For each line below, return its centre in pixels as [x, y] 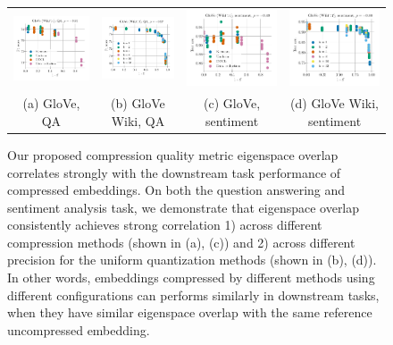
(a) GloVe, [51, 103]
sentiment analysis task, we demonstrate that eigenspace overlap [184, 207]
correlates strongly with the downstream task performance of [174, 172]
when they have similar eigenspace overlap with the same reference [190, 312]
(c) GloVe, [232, 103]
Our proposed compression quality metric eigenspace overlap [173, 154]
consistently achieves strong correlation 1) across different [165, 225]
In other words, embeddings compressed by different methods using [191, 278]
